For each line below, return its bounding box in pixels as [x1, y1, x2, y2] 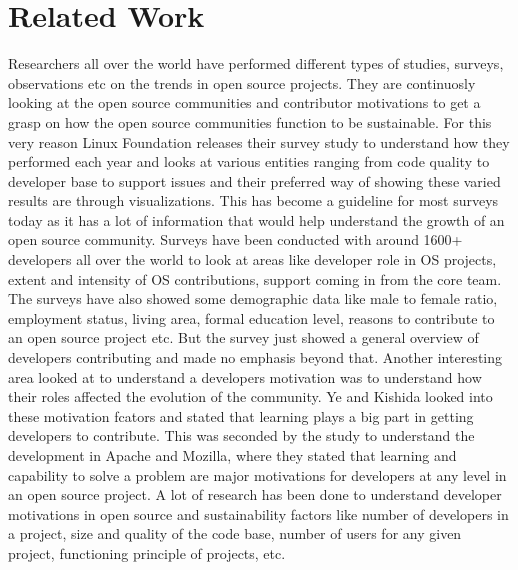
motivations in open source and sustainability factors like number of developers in [8, 503, 509, 524]
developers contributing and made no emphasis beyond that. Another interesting [8, 347, 503, 368]
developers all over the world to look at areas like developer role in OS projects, [8, 249, 497, 270]
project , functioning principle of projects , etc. [8, 542, 286, 563]
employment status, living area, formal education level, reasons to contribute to [8, 307, 495, 328]
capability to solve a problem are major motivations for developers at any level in [8, 464, 507, 485]
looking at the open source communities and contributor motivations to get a [8, 92, 481, 113]
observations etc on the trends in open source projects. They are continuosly [8, 72, 476, 93]
